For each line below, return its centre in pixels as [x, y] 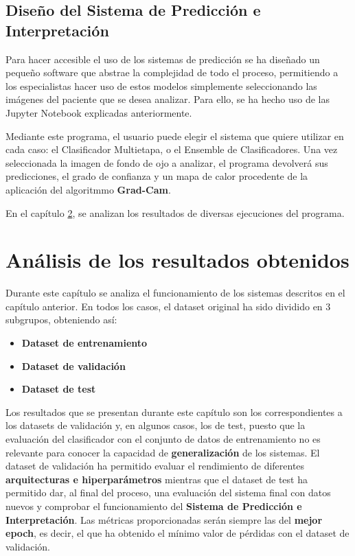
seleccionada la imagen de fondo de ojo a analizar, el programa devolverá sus [167, 162]
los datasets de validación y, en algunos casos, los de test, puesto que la [156, 425]
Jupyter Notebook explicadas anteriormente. [99, 112]
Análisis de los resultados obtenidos [177, 260]
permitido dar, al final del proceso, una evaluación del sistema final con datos [168, 493]
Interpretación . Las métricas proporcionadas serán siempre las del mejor [164, 519]
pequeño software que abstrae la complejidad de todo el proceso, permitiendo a [172, 72]
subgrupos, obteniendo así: [61, 320]
